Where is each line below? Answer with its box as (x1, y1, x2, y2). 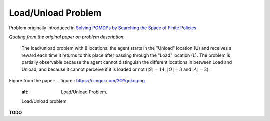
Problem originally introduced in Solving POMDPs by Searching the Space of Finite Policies (9, 25, 197, 31)
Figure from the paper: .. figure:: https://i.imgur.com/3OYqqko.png (9, 77, 145, 83)
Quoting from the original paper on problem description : (9, 34, 125, 40)
